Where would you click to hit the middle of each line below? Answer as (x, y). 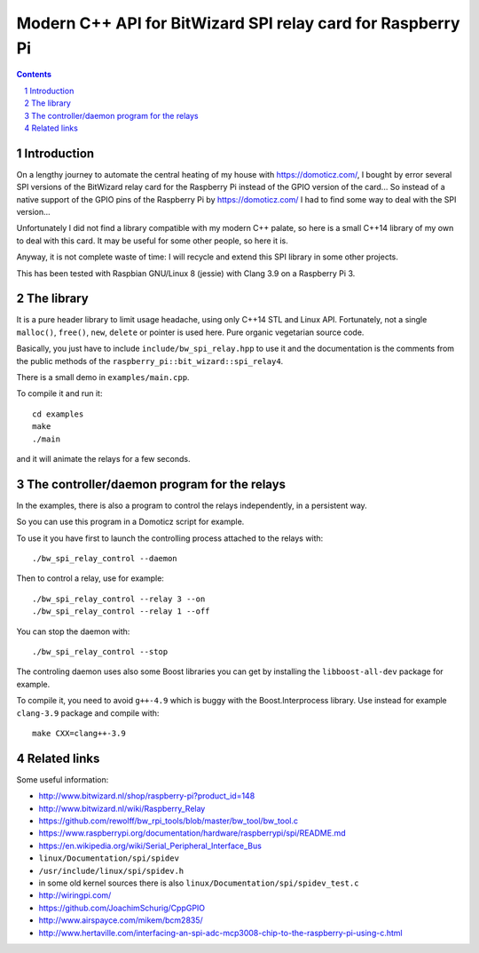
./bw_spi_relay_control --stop (100, 651)
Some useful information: (63, 779)
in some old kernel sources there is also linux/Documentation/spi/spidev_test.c (199, 883)
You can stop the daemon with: (73, 631)
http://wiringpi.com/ (75, 895)
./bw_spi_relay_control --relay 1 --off (121, 612)
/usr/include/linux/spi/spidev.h (111, 871)
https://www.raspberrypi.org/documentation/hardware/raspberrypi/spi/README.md (192, 833)
